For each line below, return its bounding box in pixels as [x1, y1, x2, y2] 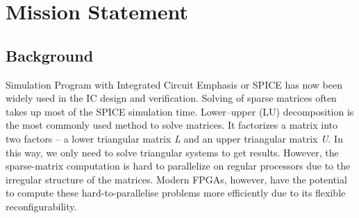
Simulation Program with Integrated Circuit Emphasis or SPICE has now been [6, 77, 343, 91]
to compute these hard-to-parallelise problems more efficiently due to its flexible [6, 185, 346, 200]
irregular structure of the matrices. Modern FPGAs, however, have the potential [6, 172, 347, 186]
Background [6, 44, 94, 66]
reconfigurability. [6, 199, 77, 213]
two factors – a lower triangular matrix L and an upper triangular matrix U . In [6, 131, 343, 145]
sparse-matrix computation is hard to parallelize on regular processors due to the [6, 158, 351, 173]
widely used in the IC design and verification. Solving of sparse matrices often [6, 91, 337, 105]
